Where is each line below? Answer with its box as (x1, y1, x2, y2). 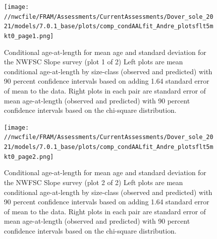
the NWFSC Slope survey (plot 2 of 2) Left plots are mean (4, 177, 183, 187)
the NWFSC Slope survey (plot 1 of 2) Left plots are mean (4, 56, 183, 67)
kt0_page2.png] (4, 153, 54, 160)
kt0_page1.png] (4, 32, 54, 40)
